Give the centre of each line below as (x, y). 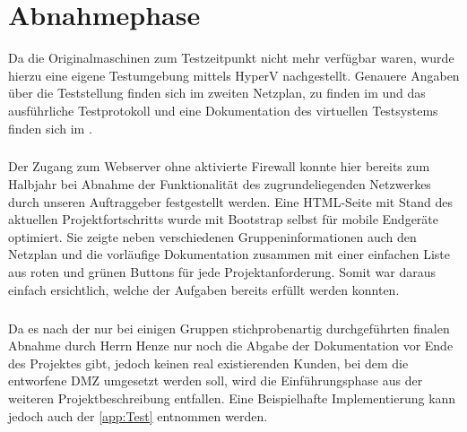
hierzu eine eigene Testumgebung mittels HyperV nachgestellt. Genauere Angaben (234, 75)
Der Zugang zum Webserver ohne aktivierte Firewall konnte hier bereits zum (219, 166)
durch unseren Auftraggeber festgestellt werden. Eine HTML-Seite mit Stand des (230, 201)
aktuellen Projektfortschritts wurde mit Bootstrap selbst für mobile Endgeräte (224, 219)
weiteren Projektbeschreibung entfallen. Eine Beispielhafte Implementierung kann (232, 397)
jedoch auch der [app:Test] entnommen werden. (138, 415)
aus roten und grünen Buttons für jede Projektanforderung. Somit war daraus (222, 272)
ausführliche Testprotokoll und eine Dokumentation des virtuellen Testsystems (223, 110)
